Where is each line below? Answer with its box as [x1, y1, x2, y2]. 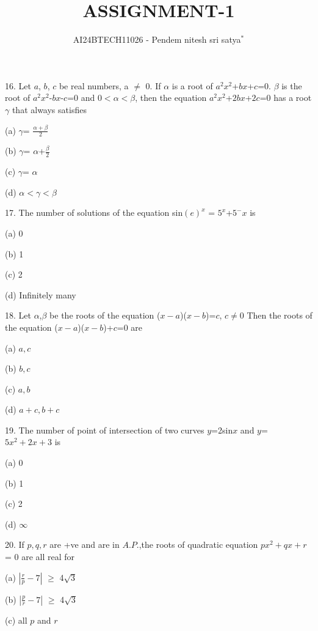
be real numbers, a [59, 79, 129, 92]
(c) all [5, 613, 27, 626]
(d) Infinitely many [5, 288, 76, 301]
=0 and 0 [67, 91, 102, 104]
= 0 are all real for [5, 550, 75, 563]
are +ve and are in [49, 538, 120, 551]
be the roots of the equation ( [49, 309, 161, 322]
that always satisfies [12, 103, 87, 116]
